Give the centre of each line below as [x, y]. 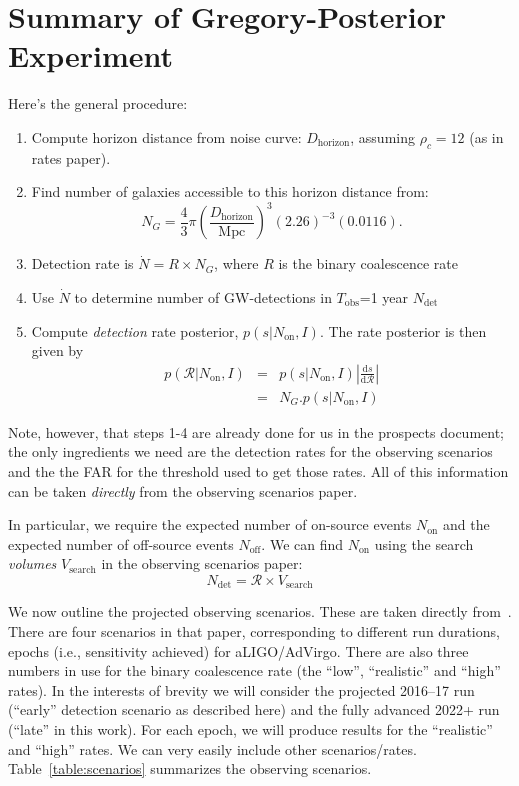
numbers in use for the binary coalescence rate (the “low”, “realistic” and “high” [254, 670]
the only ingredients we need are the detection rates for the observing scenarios [250, 451]
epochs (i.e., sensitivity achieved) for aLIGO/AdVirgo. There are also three [238, 650]
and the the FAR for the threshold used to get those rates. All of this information [258, 471]
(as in [486, 136]
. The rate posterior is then [403, 330]
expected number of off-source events [121, 543]
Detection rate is [82, 263]
